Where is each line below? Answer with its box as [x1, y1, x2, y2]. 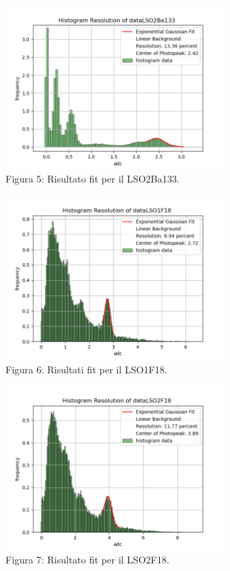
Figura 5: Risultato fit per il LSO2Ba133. [6, 172, 180, 186]
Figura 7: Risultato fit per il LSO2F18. [6, 552, 169, 567]
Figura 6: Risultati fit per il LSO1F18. [6, 362, 167, 376]
